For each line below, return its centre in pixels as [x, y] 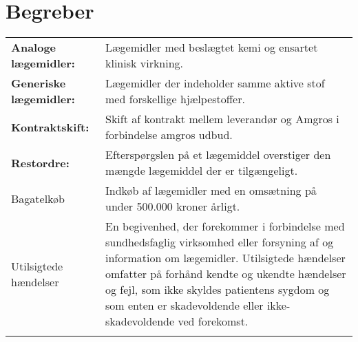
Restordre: [40, 162]
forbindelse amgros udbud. [169, 135]
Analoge [34, 47]
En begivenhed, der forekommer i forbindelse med [225, 226]
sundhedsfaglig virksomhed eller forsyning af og [219, 242]
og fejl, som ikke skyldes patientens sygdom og [217, 290]
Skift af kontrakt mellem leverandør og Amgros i [222, 119]
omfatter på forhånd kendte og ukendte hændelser [225, 274]
